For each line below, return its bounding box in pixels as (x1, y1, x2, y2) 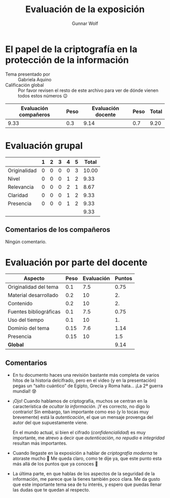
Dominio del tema (8, 325, 50, 332)
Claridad (8, 191, 28, 198)
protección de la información (5, 54, 129, 65)
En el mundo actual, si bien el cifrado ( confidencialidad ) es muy (12, 429, 146, 436)
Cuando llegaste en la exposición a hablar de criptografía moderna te (12, 450, 158, 456)
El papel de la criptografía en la (5, 43, 138, 55)
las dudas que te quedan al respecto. (12, 487, 90, 493)
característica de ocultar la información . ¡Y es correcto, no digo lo (12, 404, 150, 410)
